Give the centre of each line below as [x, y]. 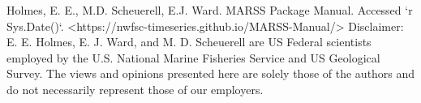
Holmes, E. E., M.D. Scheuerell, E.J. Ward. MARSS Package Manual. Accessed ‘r [210, 10]
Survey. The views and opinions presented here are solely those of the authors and [211, 73]
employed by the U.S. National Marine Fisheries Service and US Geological [193, 57]
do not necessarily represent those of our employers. [135, 89]
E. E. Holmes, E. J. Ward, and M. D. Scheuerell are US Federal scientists [189, 42]
